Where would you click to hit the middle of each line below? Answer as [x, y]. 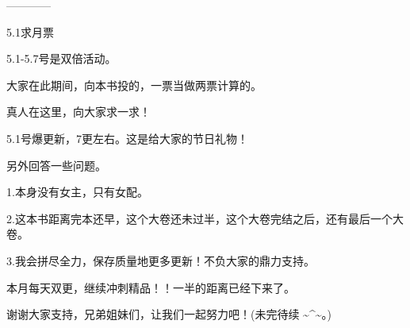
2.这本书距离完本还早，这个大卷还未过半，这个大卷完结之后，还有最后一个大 [205, 218]
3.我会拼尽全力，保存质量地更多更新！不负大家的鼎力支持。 [161, 260]
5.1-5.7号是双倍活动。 [61, 58]
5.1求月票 [30, 31]
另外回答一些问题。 [56, 165]
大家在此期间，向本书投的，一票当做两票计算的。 [134, 85]
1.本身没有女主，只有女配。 [77, 192]
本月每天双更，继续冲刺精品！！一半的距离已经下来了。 [151, 287]
